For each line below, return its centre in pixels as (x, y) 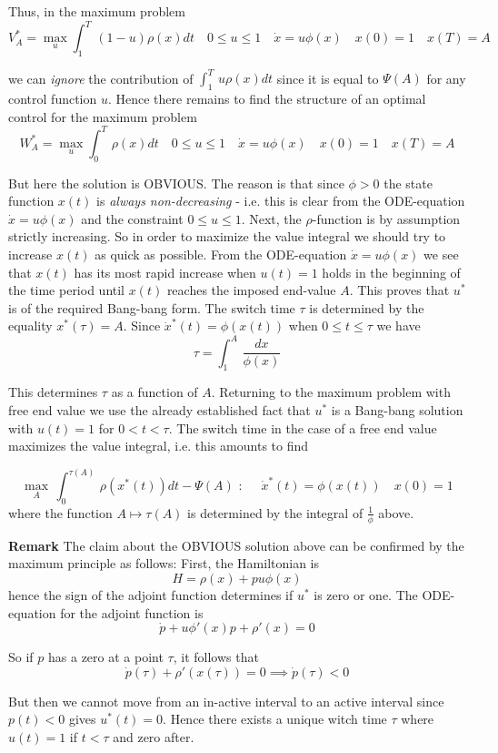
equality (30, 326)
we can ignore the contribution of (101, 78)
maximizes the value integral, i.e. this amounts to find (159, 446)
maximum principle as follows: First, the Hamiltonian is (164, 563)
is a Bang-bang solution (397, 409)
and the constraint (132, 218)
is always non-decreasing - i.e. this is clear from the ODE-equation (281, 201)
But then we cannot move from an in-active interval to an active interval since (226, 701)
